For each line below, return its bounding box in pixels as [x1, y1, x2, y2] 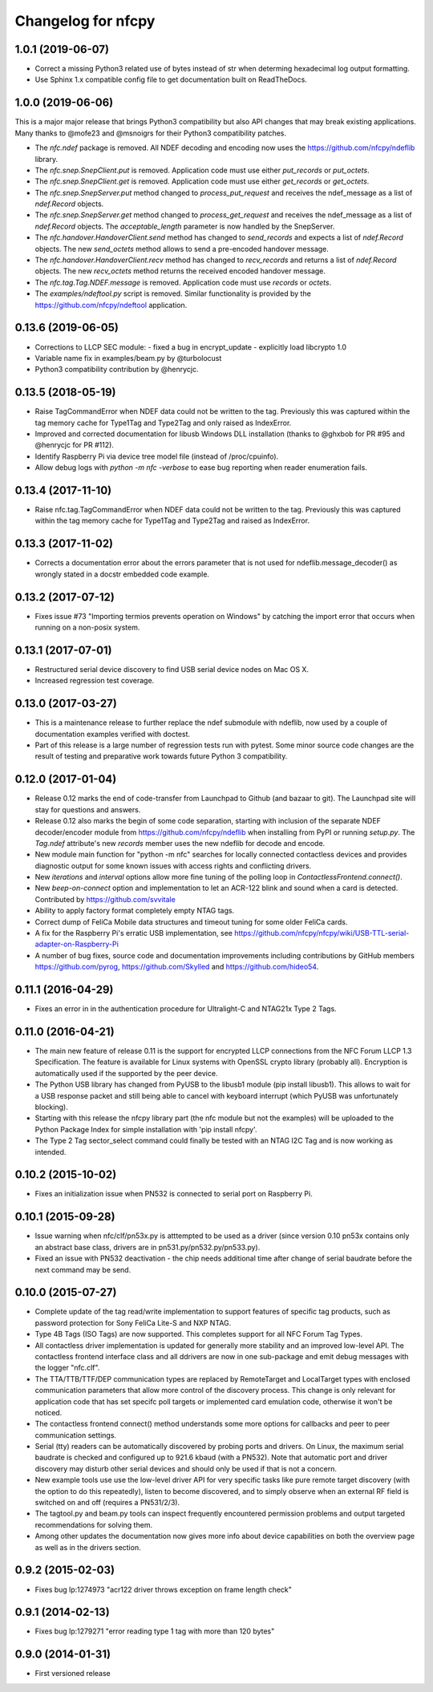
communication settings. [34, 1430, 116, 1439]
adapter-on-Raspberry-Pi [34, 939, 119, 949]
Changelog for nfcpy [14, 12, 156, 30]
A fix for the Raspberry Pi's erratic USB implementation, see [34, 929, 233, 938]
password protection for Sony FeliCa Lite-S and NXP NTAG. [34, 1318, 232, 1327]
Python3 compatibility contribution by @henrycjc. [34, 365, 200, 374]
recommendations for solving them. [34, 1520, 152, 1529]
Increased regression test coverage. [34, 676, 155, 686]
